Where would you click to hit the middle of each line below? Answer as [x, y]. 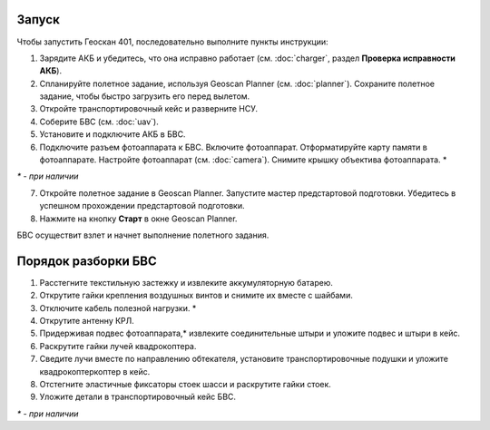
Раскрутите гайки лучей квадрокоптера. [118, 346]
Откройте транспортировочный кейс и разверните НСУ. [149, 109]
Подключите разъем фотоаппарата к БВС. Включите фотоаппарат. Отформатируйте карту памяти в [234, 147]
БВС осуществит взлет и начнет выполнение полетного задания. [143, 235]
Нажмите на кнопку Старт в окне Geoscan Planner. [138, 219]
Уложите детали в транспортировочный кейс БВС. [137, 397]
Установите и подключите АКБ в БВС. [113, 134]
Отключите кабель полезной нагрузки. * [118, 308]
